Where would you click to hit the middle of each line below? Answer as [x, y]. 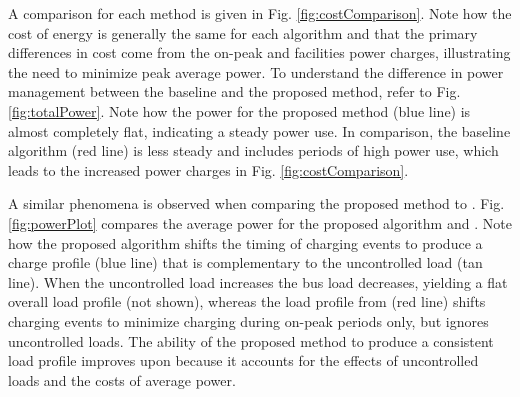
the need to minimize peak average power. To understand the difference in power [256, 71]
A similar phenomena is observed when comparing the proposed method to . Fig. [256, 203]
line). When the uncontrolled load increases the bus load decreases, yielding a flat [258, 281]
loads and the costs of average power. [122, 379]
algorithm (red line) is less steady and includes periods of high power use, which [253, 150]
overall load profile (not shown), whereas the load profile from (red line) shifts [247, 301]
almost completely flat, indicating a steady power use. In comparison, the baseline [259, 130]
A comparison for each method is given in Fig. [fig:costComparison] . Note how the [260, 13]
